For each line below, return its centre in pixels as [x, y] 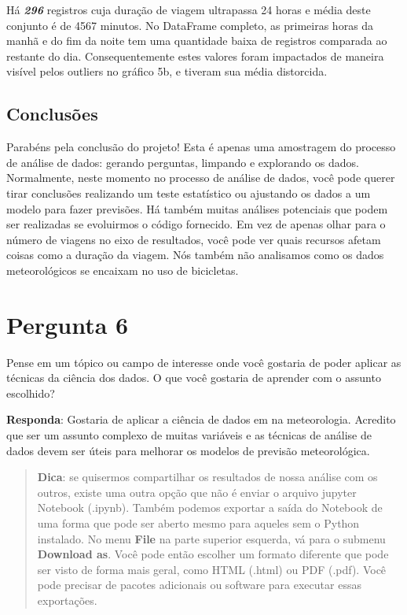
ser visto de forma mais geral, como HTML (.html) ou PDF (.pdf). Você [212, 569]
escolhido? [31, 393]
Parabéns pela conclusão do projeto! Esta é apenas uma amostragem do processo [201, 147]
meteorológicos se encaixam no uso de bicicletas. [123, 270]
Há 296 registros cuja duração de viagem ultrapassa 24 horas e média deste [189, 9]
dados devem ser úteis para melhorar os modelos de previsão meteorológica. [188, 450]
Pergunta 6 [68, 324]
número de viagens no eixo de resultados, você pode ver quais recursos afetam [194, 239]
